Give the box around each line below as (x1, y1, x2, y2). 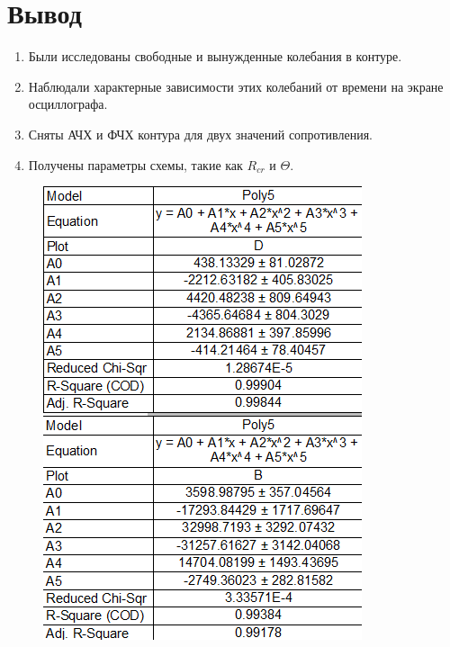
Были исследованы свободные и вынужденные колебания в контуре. (28, 47, 402, 66)
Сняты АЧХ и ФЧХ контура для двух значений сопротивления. (28, 124, 373, 143)
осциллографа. (28, 94, 108, 113)
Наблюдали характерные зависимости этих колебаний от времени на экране (28, 76, 444, 95)
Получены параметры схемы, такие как (28, 155, 243, 174)
